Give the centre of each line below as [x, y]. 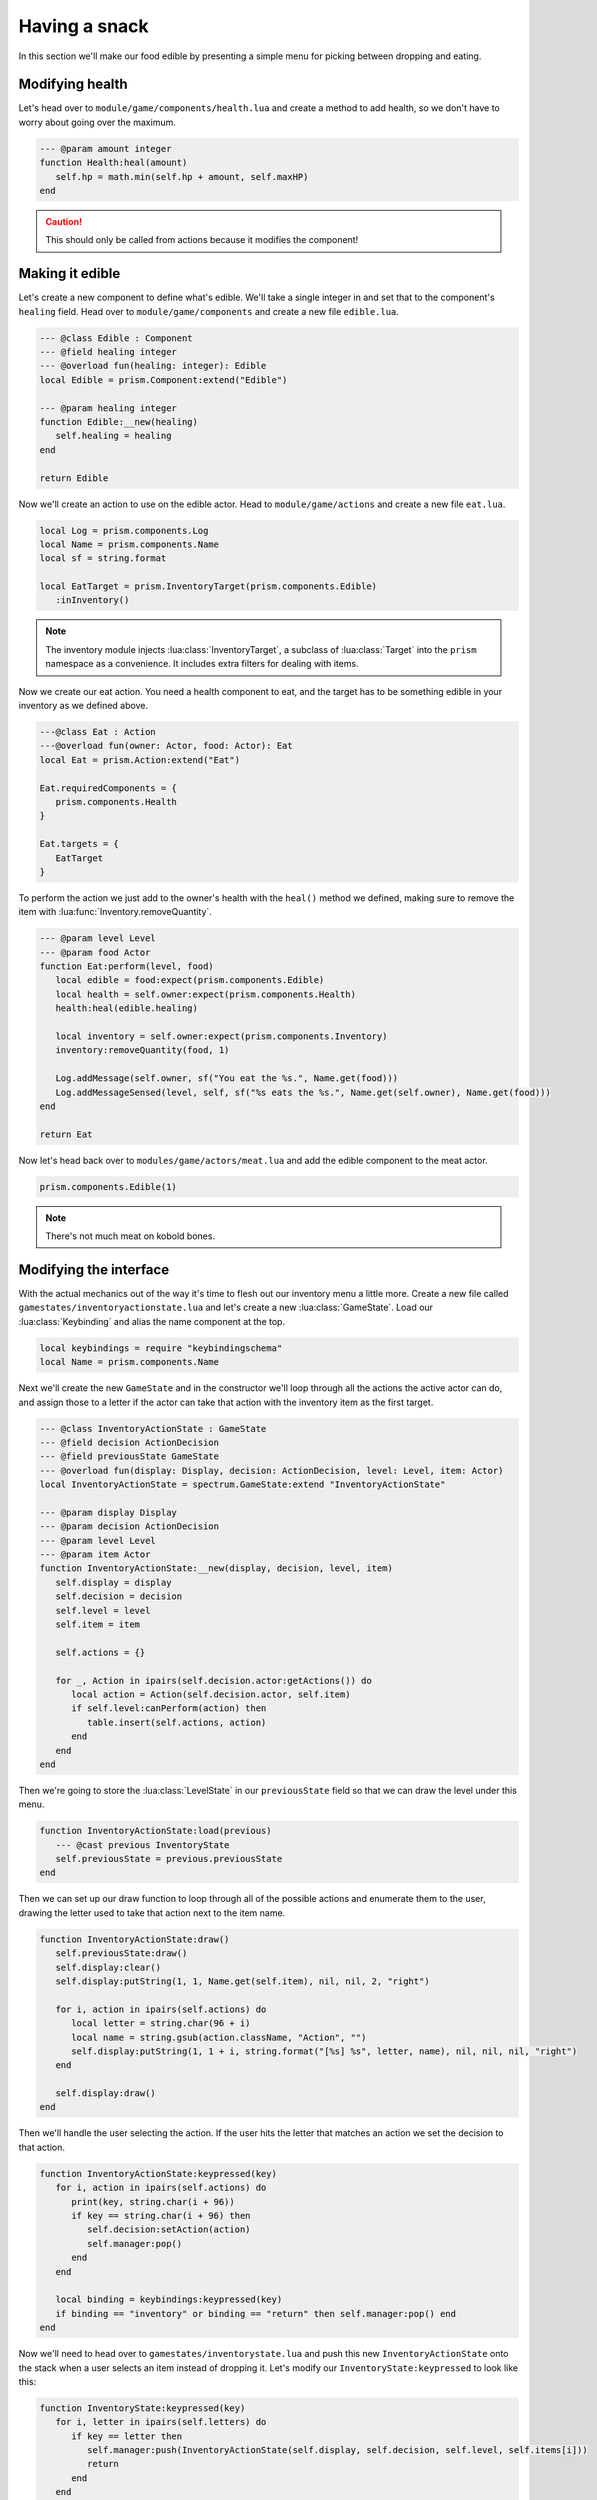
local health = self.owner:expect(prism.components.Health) [206, 994]
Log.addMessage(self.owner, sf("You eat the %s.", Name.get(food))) [227, 1078]
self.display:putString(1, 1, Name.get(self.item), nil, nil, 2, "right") [242, 1981]
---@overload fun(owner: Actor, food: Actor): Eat [166, 746]
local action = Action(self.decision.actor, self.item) [211, 1694]
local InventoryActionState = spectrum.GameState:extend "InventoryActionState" [242, 1484]
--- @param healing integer [108, 408]
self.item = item [97, 1624]
